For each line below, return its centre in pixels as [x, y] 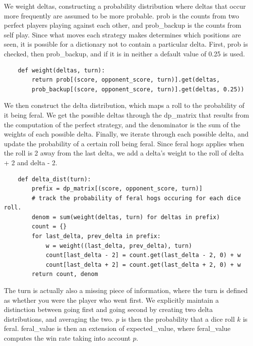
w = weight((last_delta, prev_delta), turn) [119, 246]
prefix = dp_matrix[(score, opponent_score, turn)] [117, 189]
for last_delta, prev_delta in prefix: [96, 236]
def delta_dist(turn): [54, 179]
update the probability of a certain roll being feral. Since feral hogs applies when [124, 143]
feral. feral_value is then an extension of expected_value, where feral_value [117, 328]
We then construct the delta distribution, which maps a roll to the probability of [124, 105]
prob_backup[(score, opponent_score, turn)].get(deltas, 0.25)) [138, 89]
